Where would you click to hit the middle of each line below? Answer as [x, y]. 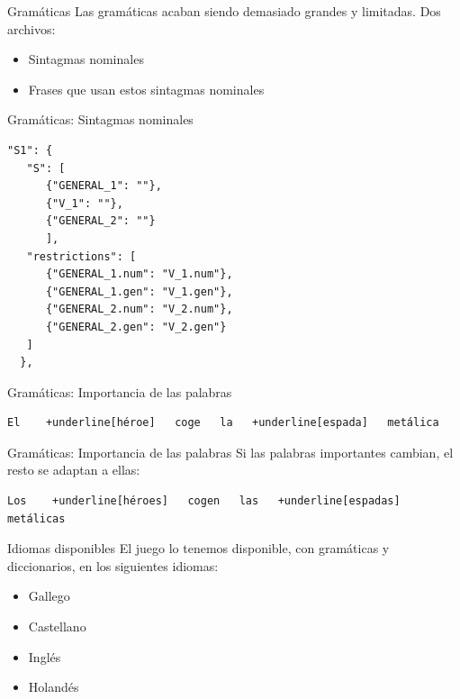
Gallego [49, 596]
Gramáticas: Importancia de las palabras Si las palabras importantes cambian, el [230, 452]
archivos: [32, 28]
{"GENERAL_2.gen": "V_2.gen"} [136, 327]
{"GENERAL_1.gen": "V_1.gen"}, [139, 291]
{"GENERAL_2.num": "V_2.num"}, [139, 309]
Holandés [54, 687]
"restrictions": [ [81, 256]
